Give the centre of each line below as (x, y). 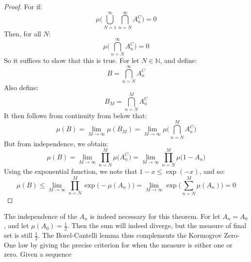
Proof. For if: (23, 6)
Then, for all (23, 33)
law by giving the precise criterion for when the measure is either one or (125, 244)
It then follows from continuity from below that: (75, 115)
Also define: (21, 87)
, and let (17, 225)
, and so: (212, 171)
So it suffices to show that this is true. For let (72, 60)
